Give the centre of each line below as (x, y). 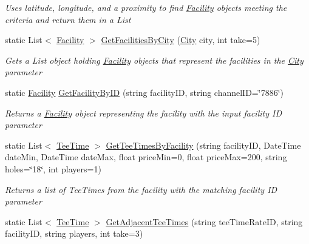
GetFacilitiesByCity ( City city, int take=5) (181, 40)
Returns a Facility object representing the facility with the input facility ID (143, 113)
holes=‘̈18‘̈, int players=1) (53, 168)
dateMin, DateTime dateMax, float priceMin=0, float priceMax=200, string (146, 157)
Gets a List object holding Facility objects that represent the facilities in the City (154, 60)
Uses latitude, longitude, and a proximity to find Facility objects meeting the (146, 7)
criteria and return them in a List (68, 19)
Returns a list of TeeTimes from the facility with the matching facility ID (141, 189)
